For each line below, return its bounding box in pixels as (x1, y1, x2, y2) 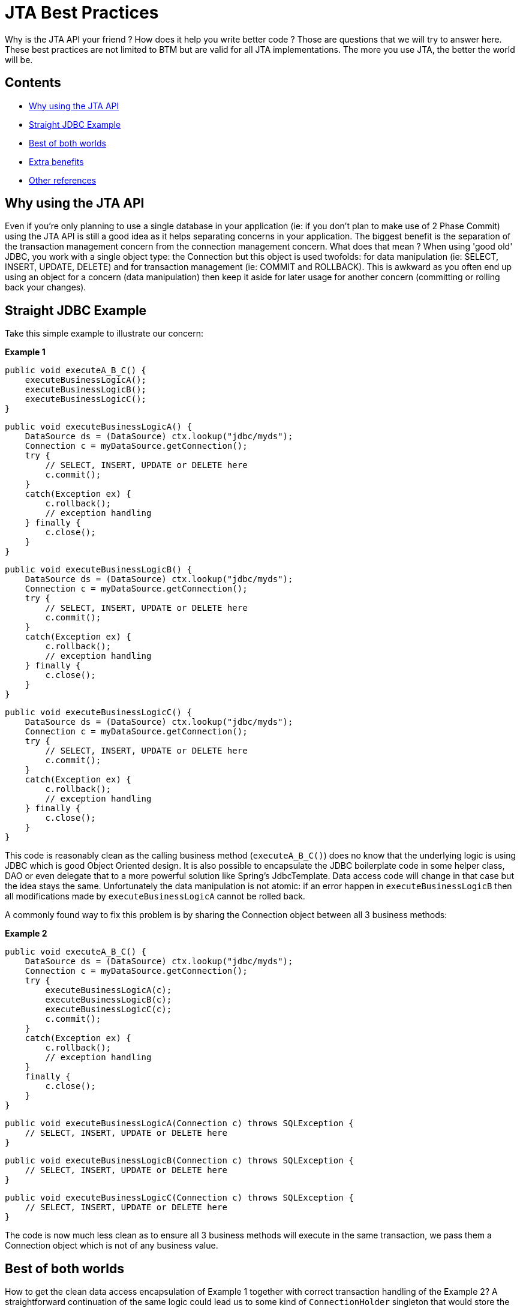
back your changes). (5, 282, 86, 293)
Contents (5, 75, 61, 91)
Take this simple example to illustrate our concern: (5, 328, 204, 339)
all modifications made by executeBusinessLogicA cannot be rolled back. (5, 891, 305, 902)
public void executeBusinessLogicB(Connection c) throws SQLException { (5, 1156, 354, 1166)
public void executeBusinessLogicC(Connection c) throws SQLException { (5, 1193, 354, 1203)
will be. (5, 54, 33, 65)
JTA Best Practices (5, 2, 159, 23)
